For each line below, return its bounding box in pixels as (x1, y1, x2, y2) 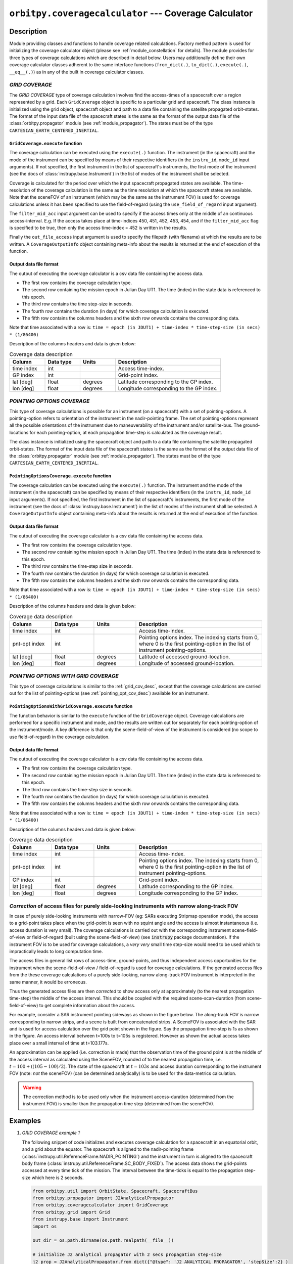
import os (32, 1224, 57, 1229)
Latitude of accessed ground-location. (139, 653, 230, 660)
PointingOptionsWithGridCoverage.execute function (9, 703, 133, 709)
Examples (9, 1116, 41, 1125)
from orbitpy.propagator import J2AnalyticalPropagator (32, 1195, 174, 1201)
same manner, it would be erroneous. (9, 979, 87, 985)
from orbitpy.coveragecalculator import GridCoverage (32, 1202, 169, 1208)
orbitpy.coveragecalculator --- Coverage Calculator (9, 8, 253, 19)
